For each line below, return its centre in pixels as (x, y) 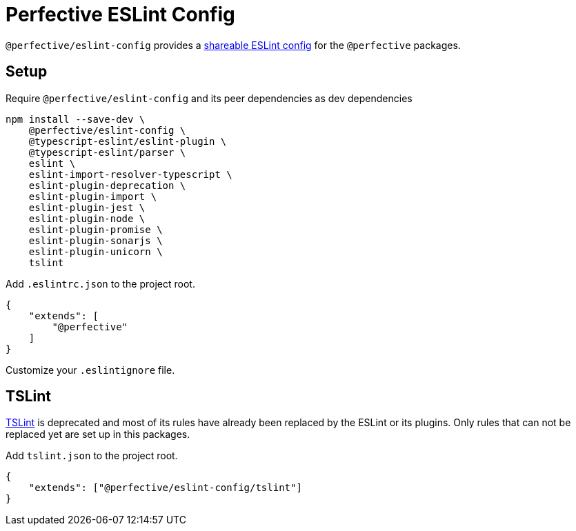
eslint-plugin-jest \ (87, 207)
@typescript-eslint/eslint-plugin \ (128, 141)
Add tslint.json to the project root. (92, 456)
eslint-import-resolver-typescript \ (130, 174)
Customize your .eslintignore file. (90, 370)
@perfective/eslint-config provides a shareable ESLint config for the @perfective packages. (233, 45)
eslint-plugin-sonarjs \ (96, 240)
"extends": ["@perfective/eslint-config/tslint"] (165, 488)
